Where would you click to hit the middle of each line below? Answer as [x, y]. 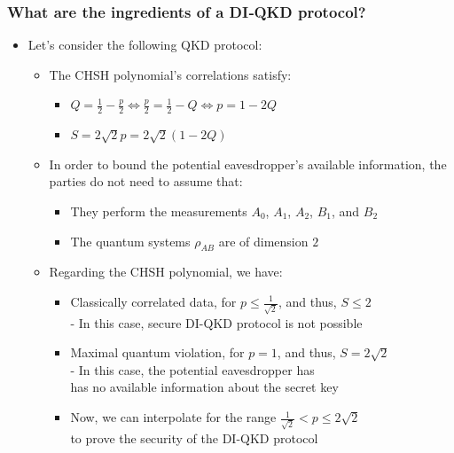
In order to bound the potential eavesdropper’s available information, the [248, 164]
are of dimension [263, 241]
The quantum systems [130, 241]
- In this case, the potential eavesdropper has [192, 369]
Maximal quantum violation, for [157, 352]
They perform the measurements [159, 211]
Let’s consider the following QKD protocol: [145, 45]
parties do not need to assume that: [146, 181]
